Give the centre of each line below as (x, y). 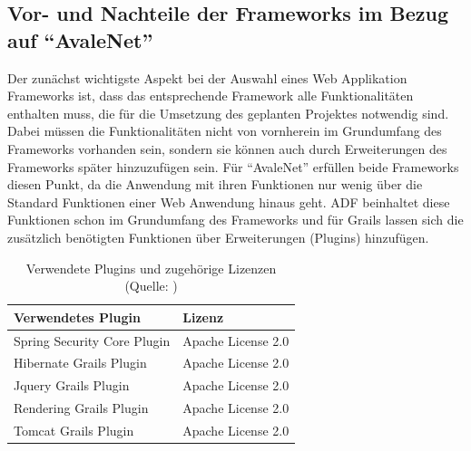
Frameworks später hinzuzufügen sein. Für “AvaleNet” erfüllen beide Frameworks (233, 166)
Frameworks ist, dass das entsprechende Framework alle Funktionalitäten (211, 96)
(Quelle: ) (151, 286)
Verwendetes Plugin (77, 317)
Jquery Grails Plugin (72, 385)
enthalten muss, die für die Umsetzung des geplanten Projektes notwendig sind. (228, 113)
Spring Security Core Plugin (92, 340)
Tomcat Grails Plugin (74, 430)
